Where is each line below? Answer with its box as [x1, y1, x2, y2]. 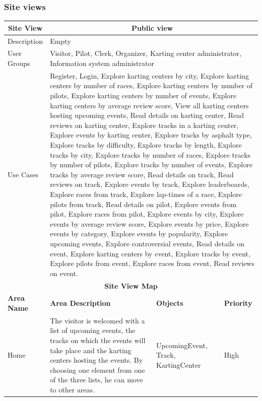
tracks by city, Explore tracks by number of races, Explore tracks [50, 149, 251, 160]
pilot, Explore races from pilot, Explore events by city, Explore [50, 209, 244, 219]
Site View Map [104, 280, 158, 291]
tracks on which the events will [50, 335, 146, 346]
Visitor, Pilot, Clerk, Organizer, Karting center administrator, [50, 48, 241, 58]
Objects [156, 298, 183, 308]
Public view [131, 22, 173, 33]
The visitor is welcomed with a [50, 315, 145, 325]
